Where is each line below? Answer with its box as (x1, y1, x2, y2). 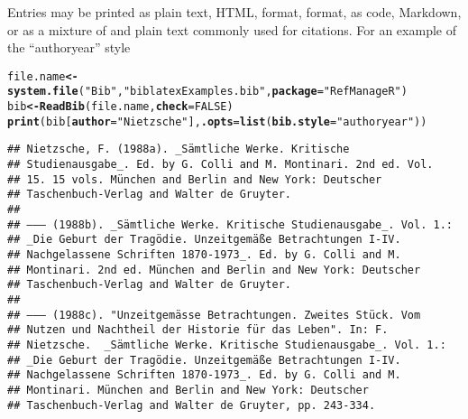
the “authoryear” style (7, 38, 131, 57)
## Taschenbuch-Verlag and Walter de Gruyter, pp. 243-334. (7, 398, 376, 412)
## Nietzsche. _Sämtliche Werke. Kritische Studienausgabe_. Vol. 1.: (7, 338, 446, 351)
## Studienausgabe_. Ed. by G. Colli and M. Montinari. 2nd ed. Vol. (7, 158, 434, 172)
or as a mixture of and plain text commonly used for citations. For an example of (7, 20, 456, 39)
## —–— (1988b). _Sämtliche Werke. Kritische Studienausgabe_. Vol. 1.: (7, 218, 453, 231)
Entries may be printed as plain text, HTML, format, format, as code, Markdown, (7, 3, 462, 21)
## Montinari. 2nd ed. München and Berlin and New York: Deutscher (7, 263, 421, 276)
